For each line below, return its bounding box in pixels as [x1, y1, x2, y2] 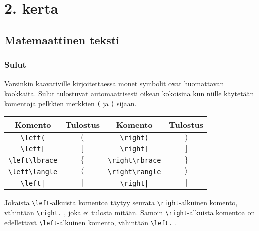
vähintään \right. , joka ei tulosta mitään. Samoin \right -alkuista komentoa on [4, 207, 255, 217]
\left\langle [8, 167, 58, 176]
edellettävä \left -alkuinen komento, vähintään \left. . [4, 217, 177, 227]
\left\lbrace [8, 156, 58, 165]
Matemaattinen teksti [4, 32, 119, 47]
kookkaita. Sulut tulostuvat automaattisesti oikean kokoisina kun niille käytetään [4, 88, 254, 98]
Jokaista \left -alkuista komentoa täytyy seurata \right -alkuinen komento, [4, 197, 238, 208]
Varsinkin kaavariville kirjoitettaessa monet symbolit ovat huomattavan [4, 78, 224, 89]
